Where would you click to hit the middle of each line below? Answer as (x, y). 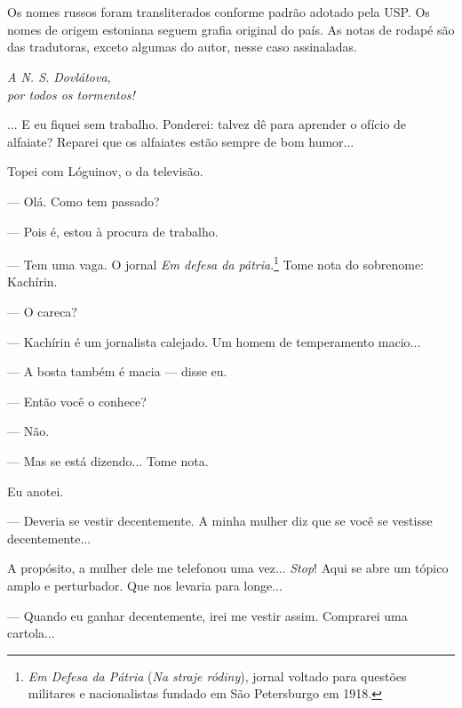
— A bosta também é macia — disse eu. (117, 371)
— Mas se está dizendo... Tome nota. (108, 460)
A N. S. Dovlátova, (59, 76)
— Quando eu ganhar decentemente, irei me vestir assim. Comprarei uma (207, 615)
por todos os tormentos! (71, 94)
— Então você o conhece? (77, 401)
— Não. (28, 431)
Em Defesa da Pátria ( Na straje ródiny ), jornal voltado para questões (217, 676)
